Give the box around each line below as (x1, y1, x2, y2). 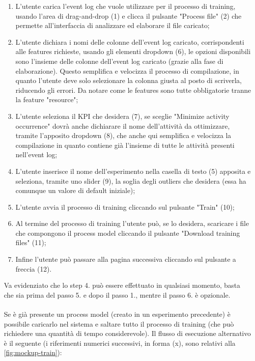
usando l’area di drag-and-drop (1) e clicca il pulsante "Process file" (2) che (15, 10, 242, 21)
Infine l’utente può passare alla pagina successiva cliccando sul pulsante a (15, 254, 236, 264)
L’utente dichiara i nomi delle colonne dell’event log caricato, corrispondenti (15, 36, 244, 47)
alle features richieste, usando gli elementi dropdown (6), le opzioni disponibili (15, 46, 251, 56)
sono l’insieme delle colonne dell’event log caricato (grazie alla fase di (15, 56, 224, 66)
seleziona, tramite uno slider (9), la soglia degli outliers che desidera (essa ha (15, 175, 247, 186)
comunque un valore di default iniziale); (15, 185, 135, 195)
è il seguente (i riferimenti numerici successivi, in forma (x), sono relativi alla (4, 337, 236, 348)
